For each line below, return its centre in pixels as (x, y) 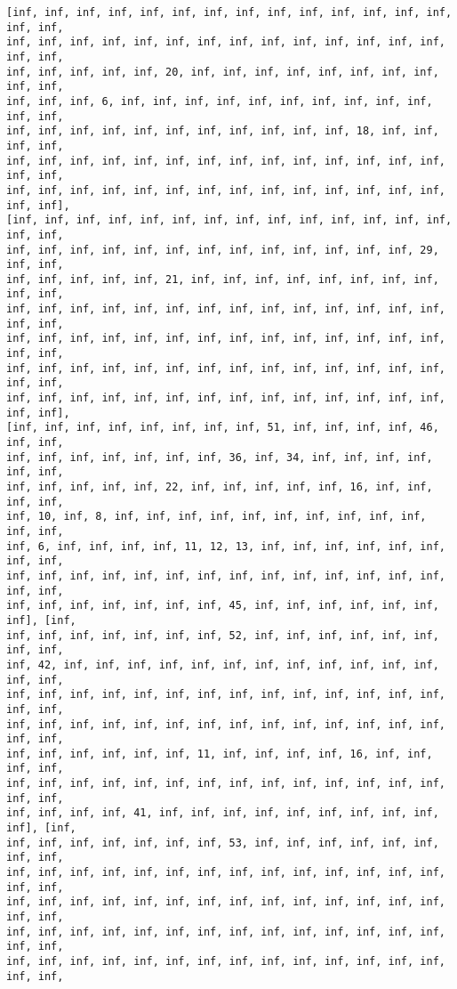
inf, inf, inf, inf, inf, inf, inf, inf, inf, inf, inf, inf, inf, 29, (223, 250)
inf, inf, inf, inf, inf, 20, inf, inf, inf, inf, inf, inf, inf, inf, (223, 72)
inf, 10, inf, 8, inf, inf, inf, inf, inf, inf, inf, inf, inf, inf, (216, 517)
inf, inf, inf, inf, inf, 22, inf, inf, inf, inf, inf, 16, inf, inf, (220, 487)
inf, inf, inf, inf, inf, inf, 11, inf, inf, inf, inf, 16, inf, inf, (220, 754)
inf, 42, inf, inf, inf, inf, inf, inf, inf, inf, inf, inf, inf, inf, (223, 665)
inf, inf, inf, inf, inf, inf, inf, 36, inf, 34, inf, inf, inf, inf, (220, 457)
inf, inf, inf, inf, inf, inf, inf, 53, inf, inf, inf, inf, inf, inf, (223, 843)
